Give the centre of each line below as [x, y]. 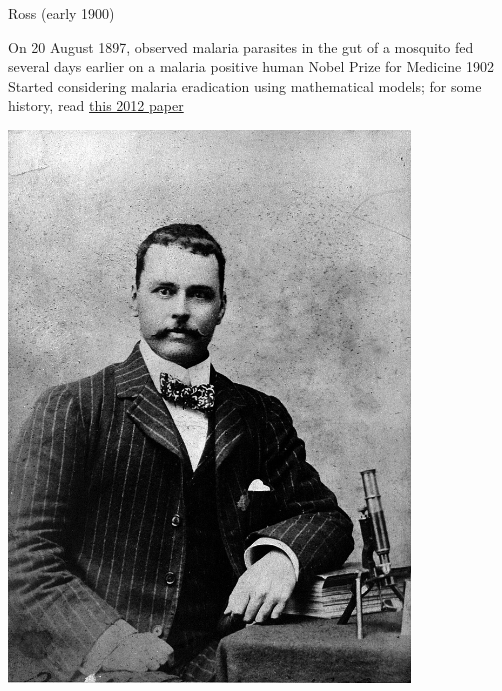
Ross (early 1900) [61, 13]
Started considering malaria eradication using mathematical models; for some [245, 85]
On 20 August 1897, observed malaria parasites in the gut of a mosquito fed [241, 46]
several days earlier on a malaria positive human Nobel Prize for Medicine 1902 [251, 66]
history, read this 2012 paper [96, 105]
